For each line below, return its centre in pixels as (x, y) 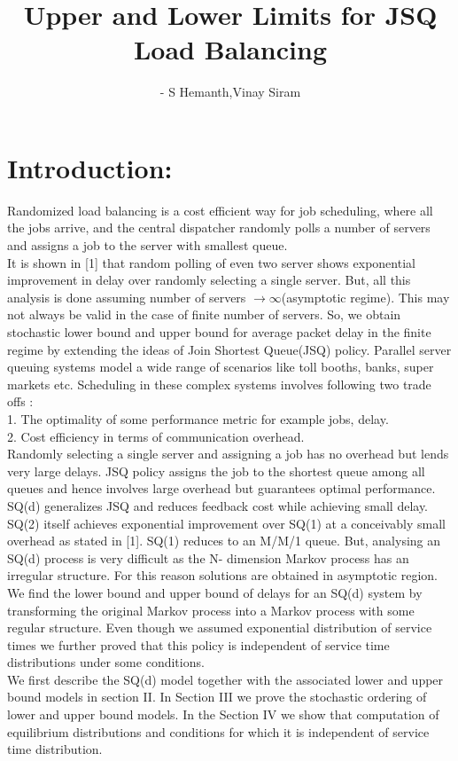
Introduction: (90, 167)
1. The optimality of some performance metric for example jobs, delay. (198, 418)
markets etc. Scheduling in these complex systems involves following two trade (219, 384)
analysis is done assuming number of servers (127, 297)
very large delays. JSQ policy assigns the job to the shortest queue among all (216, 471)
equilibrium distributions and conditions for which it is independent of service (218, 731)
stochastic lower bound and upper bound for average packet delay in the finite (219, 332)
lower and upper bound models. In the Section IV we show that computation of (223, 714)
